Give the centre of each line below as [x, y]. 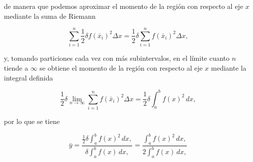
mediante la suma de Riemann [50, 16]
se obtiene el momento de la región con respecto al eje [121, 67]
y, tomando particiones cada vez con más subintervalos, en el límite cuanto [117, 58]
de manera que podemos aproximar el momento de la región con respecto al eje [124, 6]
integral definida [29, 77]
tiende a [16, 67]
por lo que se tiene [32, 121]
